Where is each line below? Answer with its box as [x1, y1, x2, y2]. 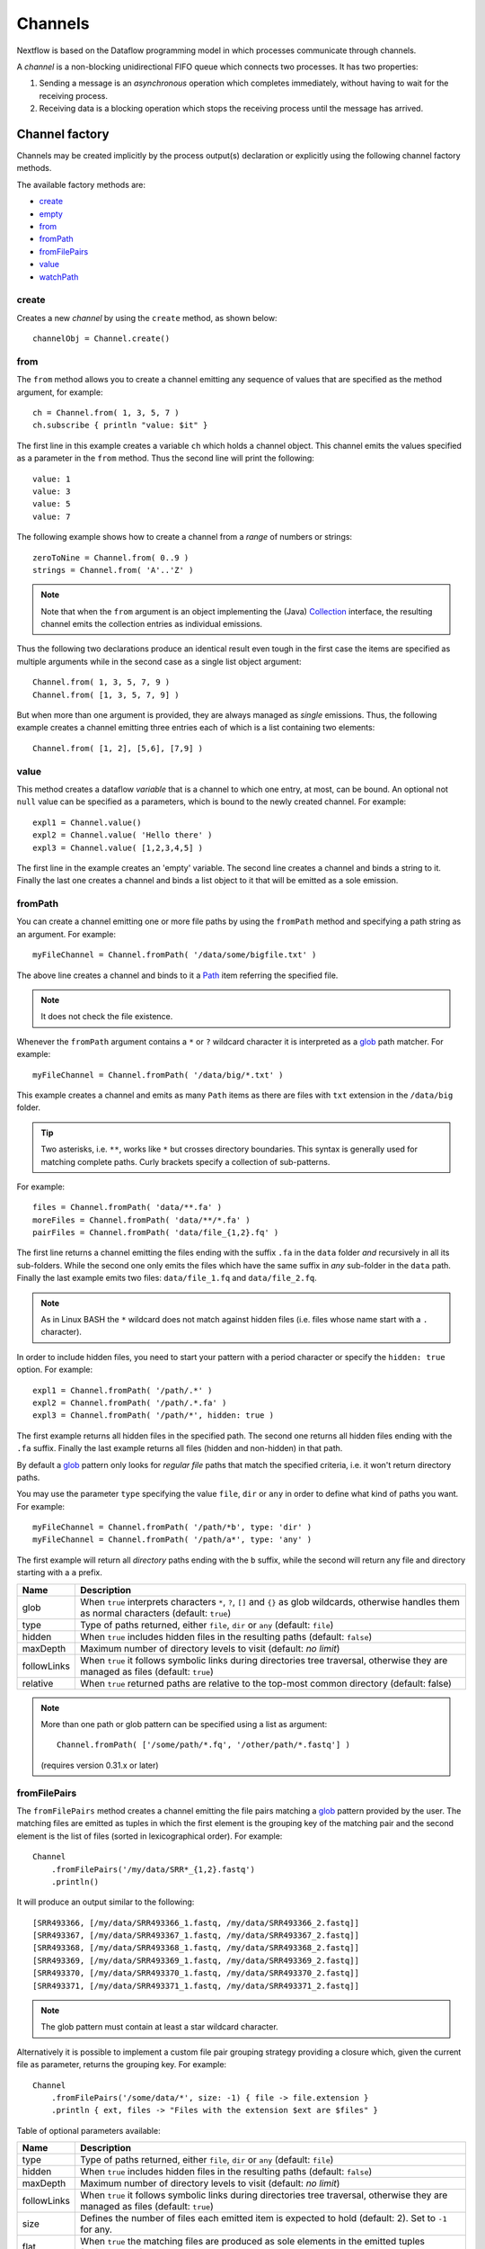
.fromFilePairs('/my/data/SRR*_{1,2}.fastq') [50, 1864, 256, 1875]
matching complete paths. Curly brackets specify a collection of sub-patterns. [40, 1156, 331, 1167]
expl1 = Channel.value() [32, 817, 142, 828]
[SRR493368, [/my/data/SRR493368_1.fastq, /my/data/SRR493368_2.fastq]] [32, 1943, 359, 1953]
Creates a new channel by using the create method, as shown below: [16, 312, 278, 323]
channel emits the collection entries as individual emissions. [40, 619, 263, 630]
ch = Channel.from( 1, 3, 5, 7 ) [32, 408, 180, 417]
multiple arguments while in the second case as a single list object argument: [16, 656, 302, 667]
